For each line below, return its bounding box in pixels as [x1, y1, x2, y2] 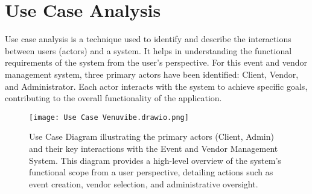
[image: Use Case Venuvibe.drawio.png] [29, 113, 189, 122]
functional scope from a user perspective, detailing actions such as [29, 166, 273, 178]
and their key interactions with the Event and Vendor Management [29, 142, 278, 154]
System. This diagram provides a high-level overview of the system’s [29, 154, 281, 166]
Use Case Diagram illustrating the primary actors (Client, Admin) [29, 130, 274, 143]
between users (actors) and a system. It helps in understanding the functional [5, 44, 292, 57]
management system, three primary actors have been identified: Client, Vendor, [5, 67, 299, 80]
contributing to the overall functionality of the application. [5, 92, 222, 104]
